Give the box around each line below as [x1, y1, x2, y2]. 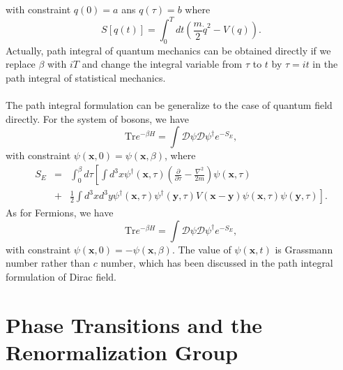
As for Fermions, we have [6, 205, 114, 220]
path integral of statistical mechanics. [6, 71, 166, 85]
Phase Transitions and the [6, 310, 263, 339]
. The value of [171, 242, 231, 256]
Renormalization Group [6, 337, 238, 366]
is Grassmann [275, 242, 333, 256]
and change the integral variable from [82, 57, 243, 71]
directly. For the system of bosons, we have [6, 111, 190, 126]
